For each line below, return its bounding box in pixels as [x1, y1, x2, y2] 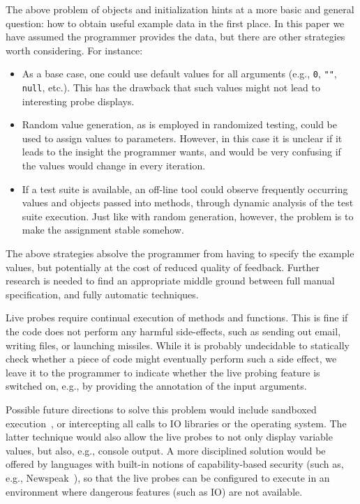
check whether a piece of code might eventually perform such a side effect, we [6, 351, 337, 366]
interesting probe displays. [22, 93, 135, 108]
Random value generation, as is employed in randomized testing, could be [22, 117, 338, 132]
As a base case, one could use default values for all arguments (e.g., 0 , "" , [22, 66, 337, 81]
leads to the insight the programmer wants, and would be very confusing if [22, 144, 341, 159]
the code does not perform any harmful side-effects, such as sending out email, [6, 324, 341, 338]
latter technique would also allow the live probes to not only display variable [6, 429, 333, 444]
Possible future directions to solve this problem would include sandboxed [6, 402, 317, 416]
